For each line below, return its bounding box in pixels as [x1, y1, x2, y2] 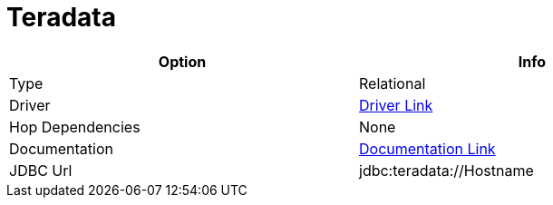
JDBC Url [9, 161, 73, 180]
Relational [359, 73, 426, 93]
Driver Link [359, 95, 433, 114]
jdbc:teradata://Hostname [359, 161, 534, 180]
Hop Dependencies [9, 117, 141, 136]
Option [158, 52, 207, 71]
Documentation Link [359, 139, 496, 158]
